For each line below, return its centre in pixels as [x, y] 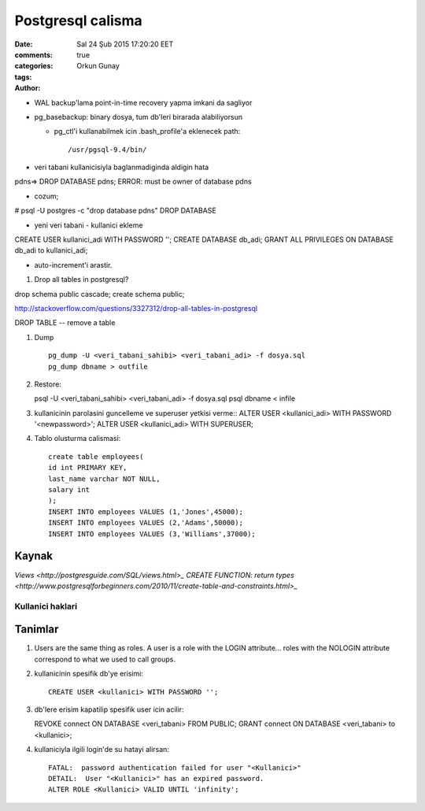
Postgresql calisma [79, 20]
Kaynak [34, 556]
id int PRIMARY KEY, [88, 468]
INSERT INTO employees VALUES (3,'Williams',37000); [152, 534]
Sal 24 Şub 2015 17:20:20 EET [125, 44]
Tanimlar [37, 630]
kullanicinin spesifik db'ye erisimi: [89, 674]
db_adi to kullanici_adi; [51, 250]
